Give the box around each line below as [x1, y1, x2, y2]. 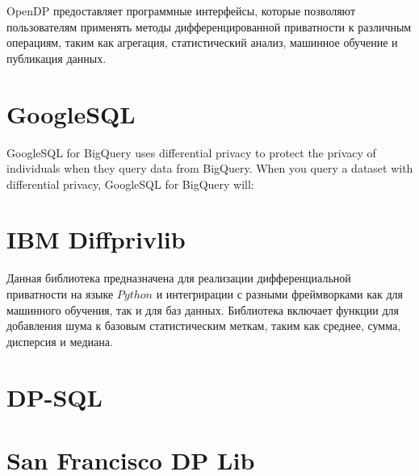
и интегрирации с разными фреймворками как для [156, 286, 404, 302]
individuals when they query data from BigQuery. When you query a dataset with [6, 160, 413, 177]
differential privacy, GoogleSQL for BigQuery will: [6, 175, 254, 192]
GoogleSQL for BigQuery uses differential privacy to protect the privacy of [6, 144, 376, 161]
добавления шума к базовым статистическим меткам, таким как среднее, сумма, [6, 317, 401, 334]
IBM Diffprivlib [6, 223, 186, 256]
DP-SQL [6, 380, 103, 413]
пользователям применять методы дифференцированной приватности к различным [6, 18, 412, 35]
